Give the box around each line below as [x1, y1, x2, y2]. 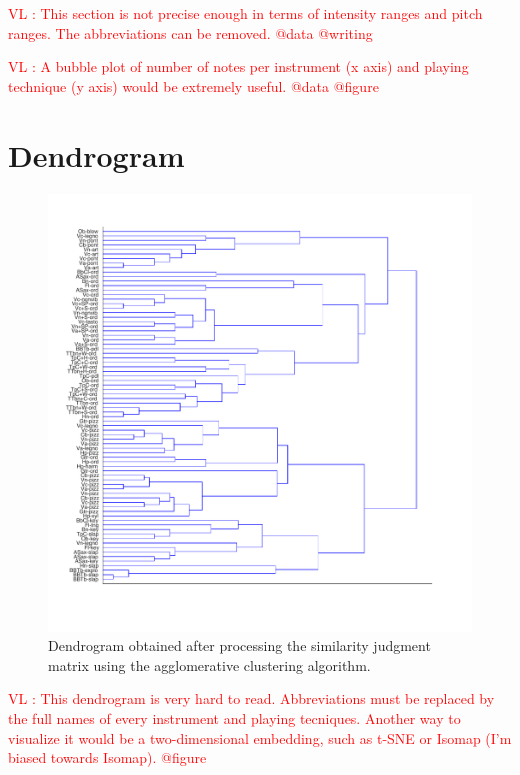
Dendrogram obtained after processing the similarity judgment [48, 635, 431, 656]
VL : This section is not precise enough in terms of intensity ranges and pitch [8, 3, 483, 23]
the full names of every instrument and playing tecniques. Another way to [8, 707, 461, 728]
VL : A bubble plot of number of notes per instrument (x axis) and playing [8, 56, 469, 77]
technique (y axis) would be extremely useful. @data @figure [8, 75, 379, 96]
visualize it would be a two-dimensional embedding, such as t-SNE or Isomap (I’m [8, 727, 512, 748]
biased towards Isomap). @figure [8, 747, 207, 768]
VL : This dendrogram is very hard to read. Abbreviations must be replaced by [8, 688, 495, 709]
